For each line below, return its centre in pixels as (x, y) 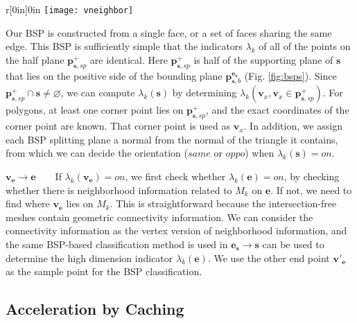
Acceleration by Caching (95, 309)
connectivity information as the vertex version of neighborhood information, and (176, 230)
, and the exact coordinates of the (278, 110)
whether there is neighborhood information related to (119, 190)
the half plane (35, 59)
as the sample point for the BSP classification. (104, 271)
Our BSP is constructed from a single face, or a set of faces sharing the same (169, 32)
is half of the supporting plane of (263, 59)
